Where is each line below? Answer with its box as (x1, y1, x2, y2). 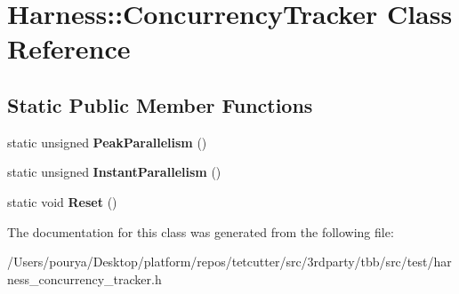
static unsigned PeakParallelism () (7, 132, 207, 151)
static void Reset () (7, 192, 117, 211)
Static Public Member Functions (7, 91, 313, 118)
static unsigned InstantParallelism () (7, 163, 221, 181)
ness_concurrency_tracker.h (7, 269, 162, 288)
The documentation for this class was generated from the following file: (7, 222, 394, 241)
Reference (7, 30, 131, 67)
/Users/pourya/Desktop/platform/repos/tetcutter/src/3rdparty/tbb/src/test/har (7, 252, 452, 271)
